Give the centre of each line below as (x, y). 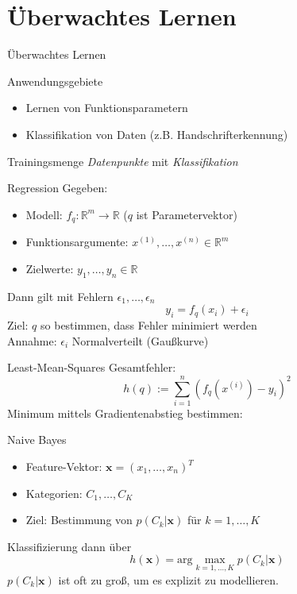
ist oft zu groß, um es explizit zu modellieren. (168, 579)
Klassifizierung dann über (69, 546)
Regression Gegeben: (58, 188)
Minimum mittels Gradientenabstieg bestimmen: (125, 413)
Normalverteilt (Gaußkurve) (140, 340)
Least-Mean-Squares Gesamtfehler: (92, 367)
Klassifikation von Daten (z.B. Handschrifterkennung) (157, 134)
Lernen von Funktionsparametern (107, 108)
